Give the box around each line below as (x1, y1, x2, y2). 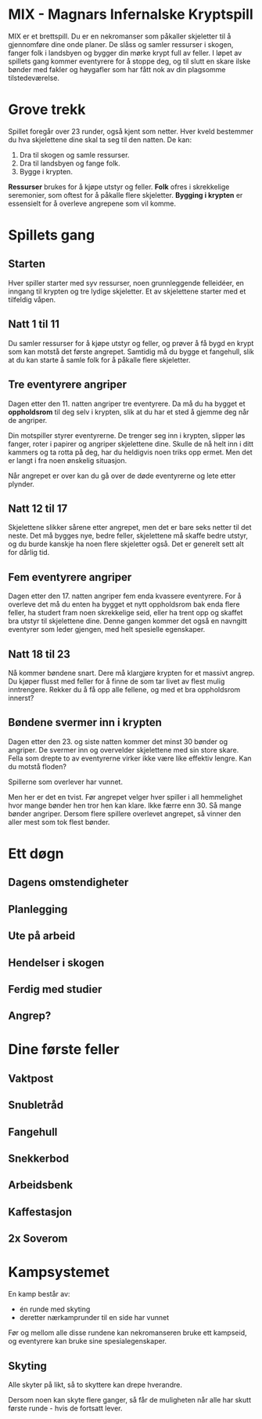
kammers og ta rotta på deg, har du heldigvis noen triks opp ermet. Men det (8, 447, 253, 457)
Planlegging (8, 903, 68, 916)
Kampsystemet (8, 1264, 109, 1281)
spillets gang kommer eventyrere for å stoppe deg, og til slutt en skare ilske (8, 57, 251, 66)
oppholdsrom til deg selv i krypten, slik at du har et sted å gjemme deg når (8, 407, 249, 417)
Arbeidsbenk (8, 1179, 73, 1192)
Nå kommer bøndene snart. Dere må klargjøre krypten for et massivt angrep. (8, 668, 255, 677)
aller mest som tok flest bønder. (8, 817, 110, 826)
